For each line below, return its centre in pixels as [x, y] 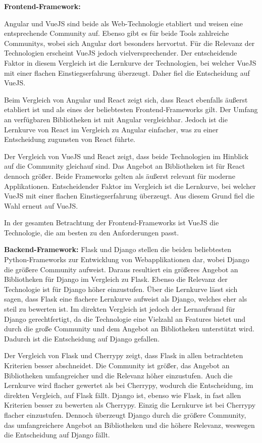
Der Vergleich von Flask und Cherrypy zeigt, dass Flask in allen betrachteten [124, 355]
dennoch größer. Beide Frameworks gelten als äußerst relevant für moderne [120, 176]
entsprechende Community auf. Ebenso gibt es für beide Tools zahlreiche [117, 33]
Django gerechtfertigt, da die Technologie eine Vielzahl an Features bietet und [125, 318]
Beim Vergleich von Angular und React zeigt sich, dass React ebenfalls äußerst [126, 99]
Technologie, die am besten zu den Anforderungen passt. [92, 232]
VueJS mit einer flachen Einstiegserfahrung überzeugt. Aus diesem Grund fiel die [129, 196]
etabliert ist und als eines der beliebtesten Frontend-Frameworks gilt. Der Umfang [131, 109]
